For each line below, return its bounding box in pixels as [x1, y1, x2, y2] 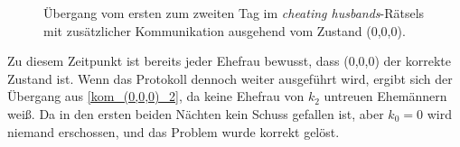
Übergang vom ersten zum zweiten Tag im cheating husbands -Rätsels [43, 4, 425, 22]
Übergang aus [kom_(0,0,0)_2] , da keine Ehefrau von [7, 87, 305, 106]
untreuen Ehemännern [324, 87, 447, 106]
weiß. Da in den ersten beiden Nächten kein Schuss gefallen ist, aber [7, 104, 384, 123]
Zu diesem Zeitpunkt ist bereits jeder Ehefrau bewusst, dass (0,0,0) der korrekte [7, 51, 451, 70]
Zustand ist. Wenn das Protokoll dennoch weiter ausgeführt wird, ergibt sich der [7, 69, 453, 87]
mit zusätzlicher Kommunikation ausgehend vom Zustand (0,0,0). [43, 21, 406, 40]
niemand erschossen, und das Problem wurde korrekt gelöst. [7, 122, 340, 141]
